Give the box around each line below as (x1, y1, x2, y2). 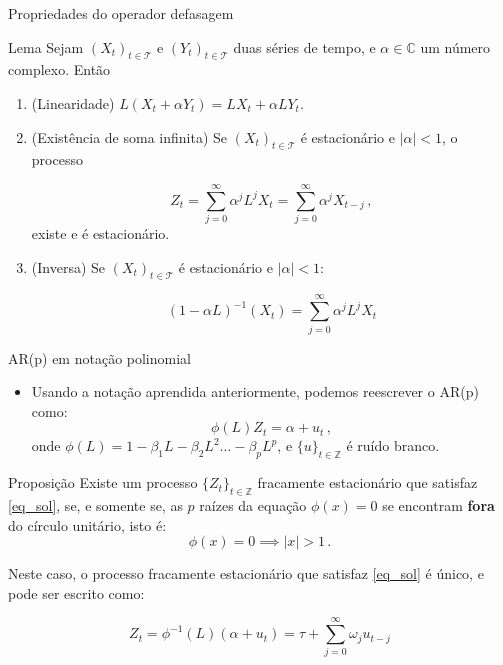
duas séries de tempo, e (233, 36, 376, 57)
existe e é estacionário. (31, 223, 170, 244)
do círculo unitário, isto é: (8, 514, 167, 535)
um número (420, 36, 491, 57)
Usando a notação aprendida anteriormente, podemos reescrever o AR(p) (31, 381, 479, 402)
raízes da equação (199, 494, 307, 515)
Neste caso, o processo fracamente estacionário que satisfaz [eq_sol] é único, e (8, 563, 484, 584)
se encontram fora (382, 494, 495, 515)
